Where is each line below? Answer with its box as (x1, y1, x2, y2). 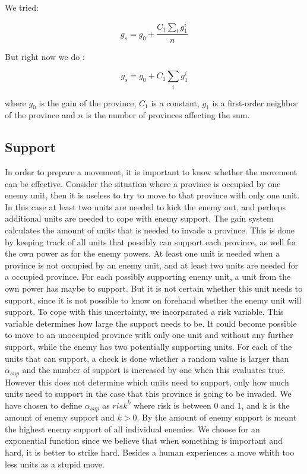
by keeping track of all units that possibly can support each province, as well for (5, 235, 297, 248)
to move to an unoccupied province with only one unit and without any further (5, 328, 293, 341)
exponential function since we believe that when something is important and (5, 434, 283, 447)
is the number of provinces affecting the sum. (86, 109, 250, 121)
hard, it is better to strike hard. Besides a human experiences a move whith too (5, 446, 295, 459)
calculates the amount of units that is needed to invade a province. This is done (5, 224, 295, 236)
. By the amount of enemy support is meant (137, 411, 297, 424)
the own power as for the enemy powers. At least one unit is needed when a (5, 247, 280, 260)
